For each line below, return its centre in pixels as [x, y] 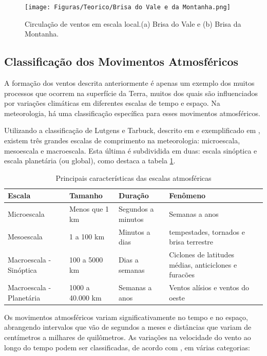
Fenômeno [187, 195]
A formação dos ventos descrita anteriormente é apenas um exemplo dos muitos [129, 83]
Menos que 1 [89, 209]
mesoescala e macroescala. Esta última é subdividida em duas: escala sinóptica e [131, 150]
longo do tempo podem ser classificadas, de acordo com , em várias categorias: [127, 347]
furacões [182, 275]
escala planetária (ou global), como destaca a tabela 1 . [90, 161]
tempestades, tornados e [207, 231]
